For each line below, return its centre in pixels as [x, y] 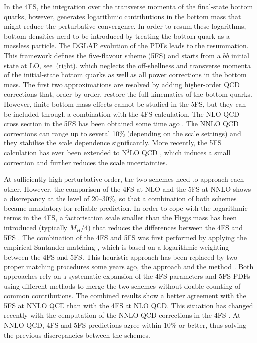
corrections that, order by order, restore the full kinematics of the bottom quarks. [128, 94]
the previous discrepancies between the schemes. [77, 334]
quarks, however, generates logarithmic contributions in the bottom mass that [123, 16]
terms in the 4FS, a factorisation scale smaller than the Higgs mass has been [121, 218]
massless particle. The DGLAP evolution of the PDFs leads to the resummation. [126, 45]
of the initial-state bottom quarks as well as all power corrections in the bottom [125, 75]
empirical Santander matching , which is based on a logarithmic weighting [117, 247]
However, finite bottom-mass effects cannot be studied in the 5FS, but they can [125, 103]
